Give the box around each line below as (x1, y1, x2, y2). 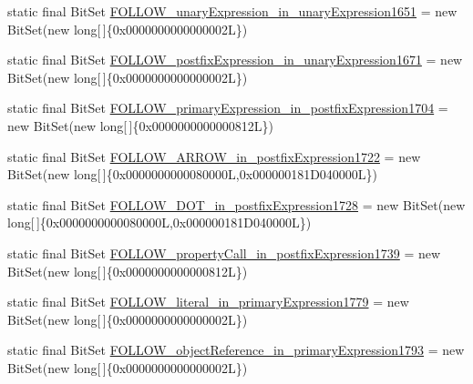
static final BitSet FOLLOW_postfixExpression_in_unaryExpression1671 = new (7, 50, 463, 69)
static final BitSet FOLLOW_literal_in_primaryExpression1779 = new (7, 292, 409, 311)
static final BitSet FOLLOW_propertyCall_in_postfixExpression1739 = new (7, 243, 441, 262)
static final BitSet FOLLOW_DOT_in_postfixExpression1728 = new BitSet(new (7, 195, 466, 214)
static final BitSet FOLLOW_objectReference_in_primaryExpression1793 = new (7, 340, 465, 359)
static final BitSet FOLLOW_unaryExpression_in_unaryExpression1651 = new (7, 2, 458, 20)
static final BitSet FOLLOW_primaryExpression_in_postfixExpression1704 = (7, 98, 448, 117)
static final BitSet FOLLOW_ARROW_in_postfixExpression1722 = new (7, 147, 421, 166)
